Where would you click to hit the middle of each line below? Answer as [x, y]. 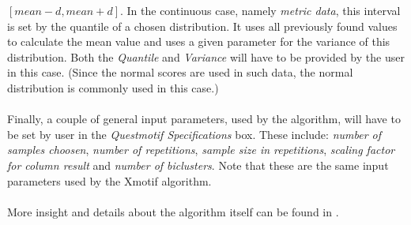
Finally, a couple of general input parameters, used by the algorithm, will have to [204, 119]
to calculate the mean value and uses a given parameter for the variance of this [199, 41]
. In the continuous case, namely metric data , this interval [260, 10]
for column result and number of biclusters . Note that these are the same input [198, 165]
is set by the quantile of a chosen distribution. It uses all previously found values [202, 26]
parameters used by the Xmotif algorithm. [109, 180]
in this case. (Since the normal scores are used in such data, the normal [180, 72]
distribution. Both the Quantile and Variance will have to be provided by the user [206, 56]
